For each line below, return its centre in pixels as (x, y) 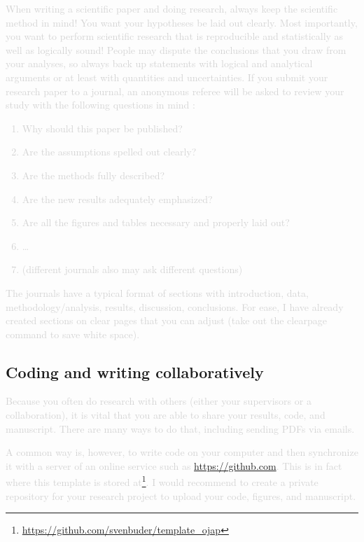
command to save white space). (73, 334)
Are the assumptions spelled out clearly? (109, 152)
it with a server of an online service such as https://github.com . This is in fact (174, 465)
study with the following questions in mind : (100, 105)
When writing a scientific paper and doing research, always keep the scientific (172, 8)
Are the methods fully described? (93, 175)
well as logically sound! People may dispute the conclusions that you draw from (176, 49)
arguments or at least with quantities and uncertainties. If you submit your (167, 77)
